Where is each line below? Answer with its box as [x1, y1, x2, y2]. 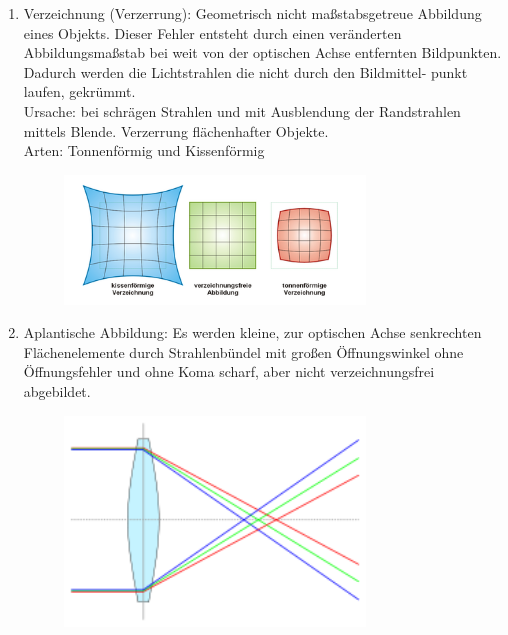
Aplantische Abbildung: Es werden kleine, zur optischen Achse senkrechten [23, 322, 482, 343]
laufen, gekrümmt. [23, 81, 136, 102]
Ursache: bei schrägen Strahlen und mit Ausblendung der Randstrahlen [23, 100, 461, 121]
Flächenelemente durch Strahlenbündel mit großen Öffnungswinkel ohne [23, 341, 464, 362]
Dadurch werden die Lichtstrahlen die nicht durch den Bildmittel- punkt [23, 61, 468, 82]
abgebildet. [23, 381, 91, 401]
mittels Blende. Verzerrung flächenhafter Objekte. [23, 120, 329, 141]
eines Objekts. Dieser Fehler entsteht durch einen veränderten [23, 22, 402, 43]
